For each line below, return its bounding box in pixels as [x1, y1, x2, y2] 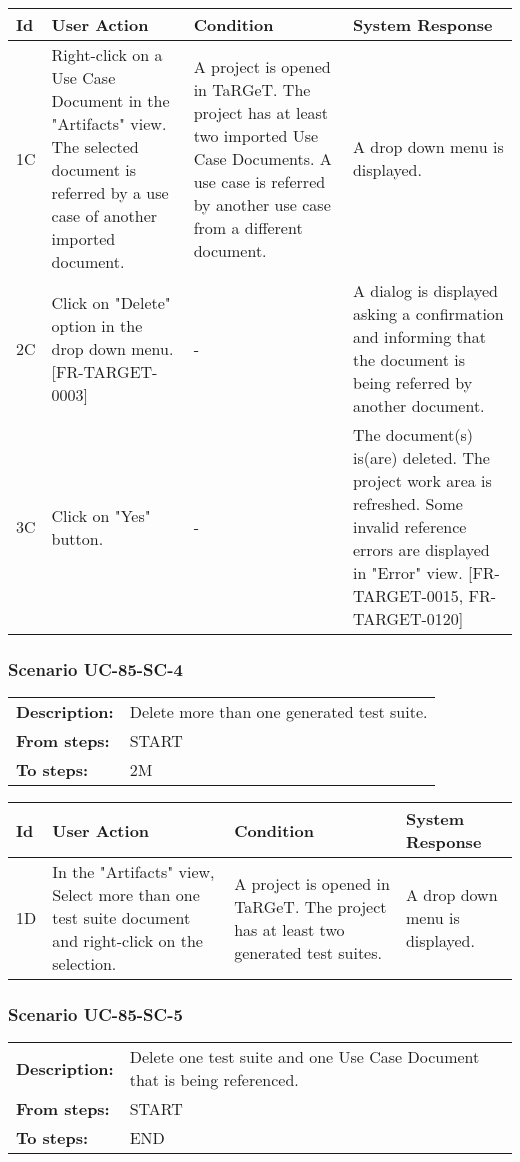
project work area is [352, 469, 492, 492]
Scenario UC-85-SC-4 [8, 656, 183, 681]
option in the [51, 313, 143, 337]
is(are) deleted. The [352, 446, 490, 469]
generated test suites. [234, 940, 382, 964]
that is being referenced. [129, 1068, 299, 1092]
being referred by [352, 371, 473, 394]
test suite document [52, 906, 191, 930]
